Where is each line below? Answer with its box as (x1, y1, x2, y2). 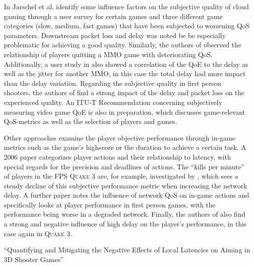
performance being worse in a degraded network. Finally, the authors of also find (4, 209, 246, 219)
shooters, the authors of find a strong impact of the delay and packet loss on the (4, 87, 245, 98)
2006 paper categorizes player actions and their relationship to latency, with (4, 151, 231, 162)
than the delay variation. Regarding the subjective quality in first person (4, 78, 222, 88)
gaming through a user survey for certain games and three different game (4, 11, 223, 21)
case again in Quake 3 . (4, 228, 72, 238)
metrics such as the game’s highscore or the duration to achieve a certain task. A (4, 142, 247, 152)
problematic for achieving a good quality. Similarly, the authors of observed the (4, 40, 241, 50)
